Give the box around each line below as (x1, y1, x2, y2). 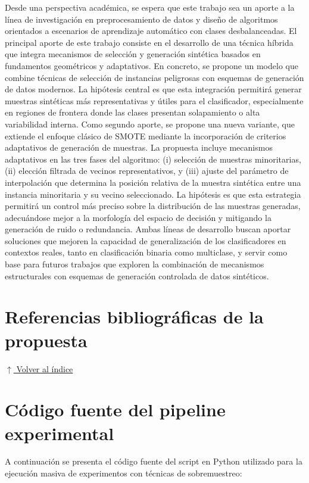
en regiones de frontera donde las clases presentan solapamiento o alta (5, 106, 260, 119)
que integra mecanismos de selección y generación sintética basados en (5, 48, 261, 60)
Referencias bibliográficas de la (5, 304, 264, 329)
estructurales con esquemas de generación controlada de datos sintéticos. (5, 269, 269, 282)
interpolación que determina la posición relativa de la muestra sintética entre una (5, 176, 301, 188)
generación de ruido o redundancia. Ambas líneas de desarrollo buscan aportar (5, 223, 291, 235)
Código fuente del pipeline (5, 397, 226, 422)
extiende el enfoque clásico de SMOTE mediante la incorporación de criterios (5, 129, 286, 142)
